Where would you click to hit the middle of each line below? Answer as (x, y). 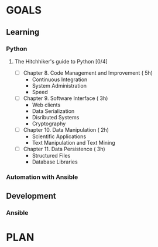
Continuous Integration (60, 79)
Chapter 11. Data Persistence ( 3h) (64, 149)
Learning (23, 32)
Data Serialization (53, 111)
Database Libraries (55, 162)
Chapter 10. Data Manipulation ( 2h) (66, 130)
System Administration (59, 85)
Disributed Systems (56, 117)
